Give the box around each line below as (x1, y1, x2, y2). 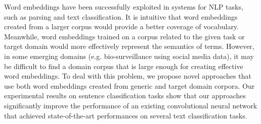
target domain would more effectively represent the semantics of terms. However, (4, 41, 254, 51)
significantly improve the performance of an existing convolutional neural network (4, 100, 257, 110)
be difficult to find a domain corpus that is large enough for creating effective (4, 60, 243, 71)
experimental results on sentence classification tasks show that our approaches (4, 90, 246, 101)
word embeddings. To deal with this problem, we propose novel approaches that (4, 71, 251, 81)
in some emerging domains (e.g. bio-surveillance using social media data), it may (4, 50, 254, 61)
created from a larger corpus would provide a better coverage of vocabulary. (4, 21, 239, 32)
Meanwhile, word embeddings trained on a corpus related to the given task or (4, 31, 245, 41)
